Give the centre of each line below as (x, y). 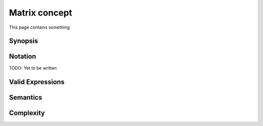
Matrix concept (41, 13)
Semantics (26, 98)
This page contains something (39, 27)
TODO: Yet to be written (33, 68)
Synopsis (24, 41)
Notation (23, 57)
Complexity (27, 113)
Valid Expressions (37, 82)
